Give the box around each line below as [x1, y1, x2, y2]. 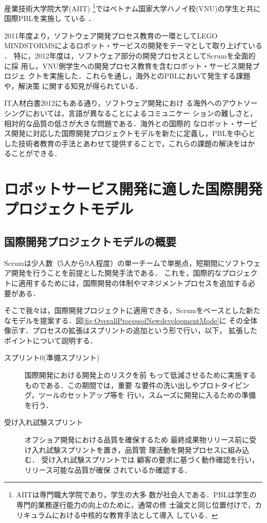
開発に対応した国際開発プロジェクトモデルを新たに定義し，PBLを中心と [11, 128, 256, 139]
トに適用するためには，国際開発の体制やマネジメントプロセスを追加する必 [4, 277, 255, 288]
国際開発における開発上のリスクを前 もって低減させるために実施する [25, 370, 256, 380]
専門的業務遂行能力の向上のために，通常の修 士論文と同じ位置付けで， [16, 499, 255, 510]
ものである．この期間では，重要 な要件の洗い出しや [25, 379, 199, 390]
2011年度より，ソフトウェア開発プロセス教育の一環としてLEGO [4, 30, 218, 41]
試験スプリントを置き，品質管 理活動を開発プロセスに [46, 444, 228, 455]
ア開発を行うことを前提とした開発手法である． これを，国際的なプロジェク [4, 267, 258, 278]
